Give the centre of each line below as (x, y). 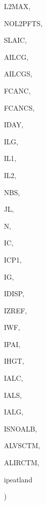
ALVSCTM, (22, 445)
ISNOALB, (21, 428)
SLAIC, (16, 40)
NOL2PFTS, (23, 23)
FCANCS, (19, 107)
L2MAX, (17, 6)
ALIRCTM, (22, 462)
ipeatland (18, 479)
